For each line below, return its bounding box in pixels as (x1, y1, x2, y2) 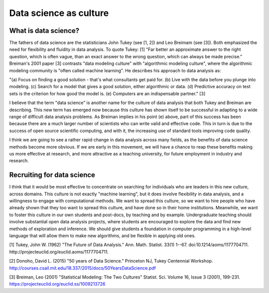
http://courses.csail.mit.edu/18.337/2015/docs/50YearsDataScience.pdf (9, 265, 156, 271)
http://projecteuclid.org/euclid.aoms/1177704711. (9, 249, 109, 255)
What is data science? (9, 26, 80, 35)
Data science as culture (9, 7, 109, 18)
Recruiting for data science (9, 171, 96, 179)
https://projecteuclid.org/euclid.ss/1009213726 (9, 281, 106, 287)
